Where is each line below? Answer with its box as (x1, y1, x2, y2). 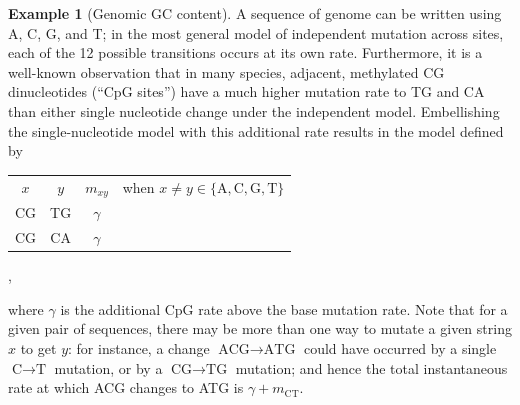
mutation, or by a (54, 357, 163, 378)
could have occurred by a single (303, 337, 497, 358)
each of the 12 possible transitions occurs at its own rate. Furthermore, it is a (8, 42, 483, 63)
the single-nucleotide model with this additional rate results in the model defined (8, 120, 504, 141)
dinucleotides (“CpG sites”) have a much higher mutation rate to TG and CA (8, 81, 485, 102)
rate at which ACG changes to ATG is (8, 377, 244, 398)
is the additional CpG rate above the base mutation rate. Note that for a (60, 298, 508, 319)
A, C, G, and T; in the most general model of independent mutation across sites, (8, 22, 504, 43)
